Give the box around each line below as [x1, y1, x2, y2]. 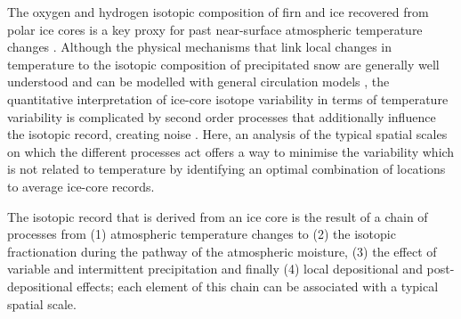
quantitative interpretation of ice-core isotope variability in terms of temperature [7, 89, 449, 108]
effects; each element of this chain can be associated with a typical [77, 276, 439, 295]
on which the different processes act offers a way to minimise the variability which [7, 142, 455, 160]
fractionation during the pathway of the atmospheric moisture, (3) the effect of [7, 241, 437, 260]
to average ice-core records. [7, 176, 155, 195]
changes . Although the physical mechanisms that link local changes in [7, 37, 392, 56]
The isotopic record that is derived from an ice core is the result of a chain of [7, 207, 428, 225]
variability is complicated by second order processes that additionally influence [7, 107, 436, 126]
